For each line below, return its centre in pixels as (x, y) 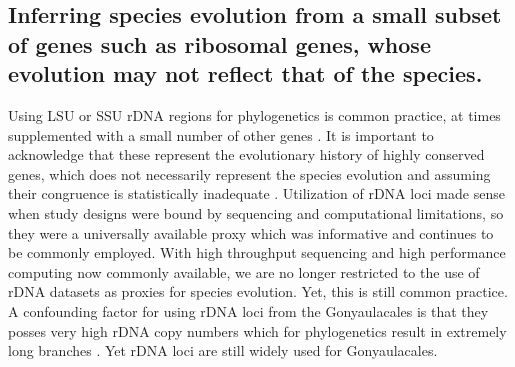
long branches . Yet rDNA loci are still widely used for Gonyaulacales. (223, 350)
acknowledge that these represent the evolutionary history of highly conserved (246, 154)
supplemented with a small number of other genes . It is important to (221, 134)
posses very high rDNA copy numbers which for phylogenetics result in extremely (257, 330)
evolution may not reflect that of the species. (245, 73)
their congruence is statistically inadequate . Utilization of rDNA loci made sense (256, 193)
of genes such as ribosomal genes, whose (219, 43)
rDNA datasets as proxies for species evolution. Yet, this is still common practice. (258, 291)
